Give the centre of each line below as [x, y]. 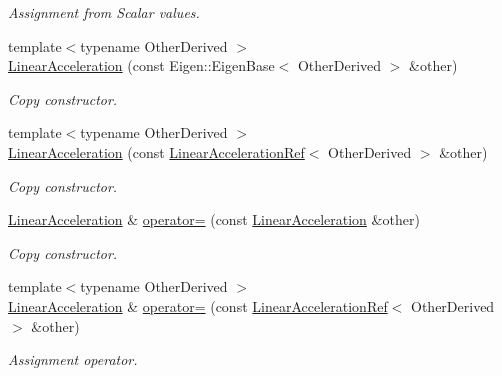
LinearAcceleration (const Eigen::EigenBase [141, 65]
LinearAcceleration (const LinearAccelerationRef [156, 151]
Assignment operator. [73, 359]
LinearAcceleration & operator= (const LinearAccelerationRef [198, 305]
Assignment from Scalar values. [104, 12]
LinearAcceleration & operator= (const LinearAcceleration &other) [214, 219]
